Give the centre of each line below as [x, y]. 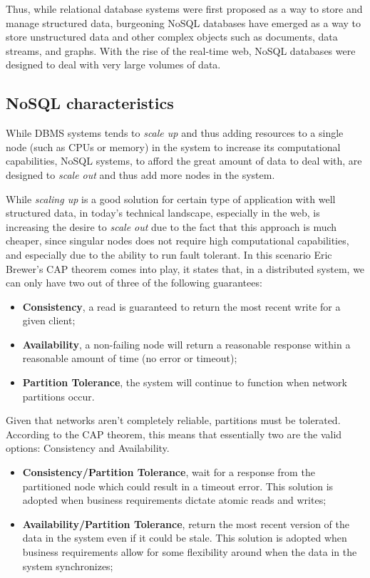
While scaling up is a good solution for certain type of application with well [171, 198]
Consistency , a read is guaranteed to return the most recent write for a [181, 306]
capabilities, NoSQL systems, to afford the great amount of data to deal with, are [184, 161]
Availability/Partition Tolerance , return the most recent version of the [186, 523]
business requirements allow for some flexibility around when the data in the [190, 552]
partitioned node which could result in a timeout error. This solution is [178, 486]
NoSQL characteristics [90, 103]
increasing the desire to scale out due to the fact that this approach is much [171, 226]
